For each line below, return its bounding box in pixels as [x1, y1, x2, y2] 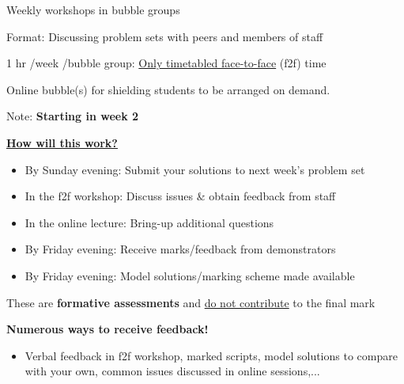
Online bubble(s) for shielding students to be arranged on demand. [6, 81, 330, 97]
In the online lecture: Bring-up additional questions [25, 214, 274, 230]
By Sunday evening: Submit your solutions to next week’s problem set [25, 161, 365, 177]
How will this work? [6, 134, 118, 150]
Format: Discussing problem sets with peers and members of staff [6, 28, 323, 44]
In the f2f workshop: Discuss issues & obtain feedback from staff [25, 188, 336, 204]
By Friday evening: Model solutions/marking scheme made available [25, 267, 355, 283]
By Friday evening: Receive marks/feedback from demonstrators [25, 241, 336, 257]
